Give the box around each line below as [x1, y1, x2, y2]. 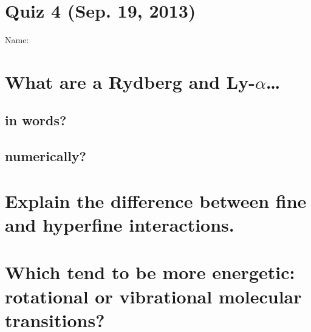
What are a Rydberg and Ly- [5, 69, 255, 94]
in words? [5, 111, 67, 130]
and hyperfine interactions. [5, 212, 234, 237]
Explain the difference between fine [5, 188, 307, 213]
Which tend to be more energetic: [5, 260, 295, 285]
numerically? [5, 147, 87, 165]
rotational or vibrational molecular [5, 283, 302, 308]
